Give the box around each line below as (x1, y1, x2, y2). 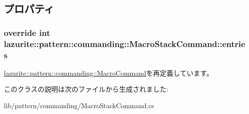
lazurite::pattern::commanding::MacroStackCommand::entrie (4, 37, 246, 49)
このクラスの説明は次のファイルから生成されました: (4, 84, 169, 94)
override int (4, 26, 50, 38)
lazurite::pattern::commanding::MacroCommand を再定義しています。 (4, 67, 213, 78)
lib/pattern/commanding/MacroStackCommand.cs (4, 100, 155, 111)
